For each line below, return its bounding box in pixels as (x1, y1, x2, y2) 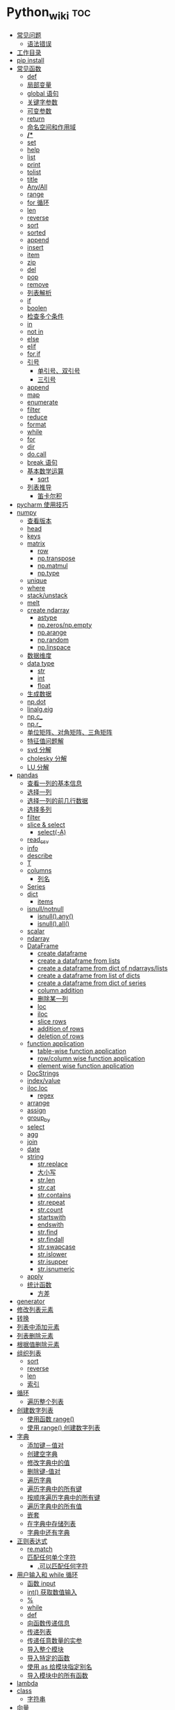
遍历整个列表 (26, 1397, 64, 1406)
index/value (26, 1077, 60, 1085)
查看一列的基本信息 (26, 779, 83, 787)
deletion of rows (37, 1032, 84, 1040)
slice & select (26, 820, 65, 829)
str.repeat (37, 1198, 65, 1207)
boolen (26, 303, 47, 312)
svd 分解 (26, 745, 52, 753)
